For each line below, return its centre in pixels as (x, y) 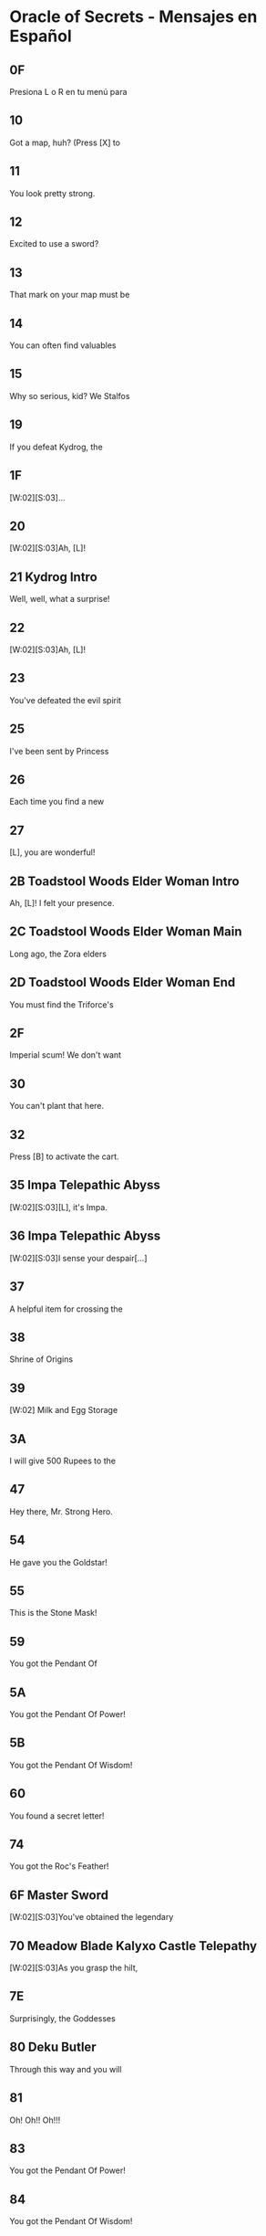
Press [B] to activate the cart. (65, 1156)
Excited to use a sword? (54, 244)
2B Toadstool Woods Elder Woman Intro (124, 881)
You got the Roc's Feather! (59, 1866)
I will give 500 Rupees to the (63, 1461)
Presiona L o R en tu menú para (68, 92)
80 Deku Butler (53, 2047)
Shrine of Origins (41, 1359)
